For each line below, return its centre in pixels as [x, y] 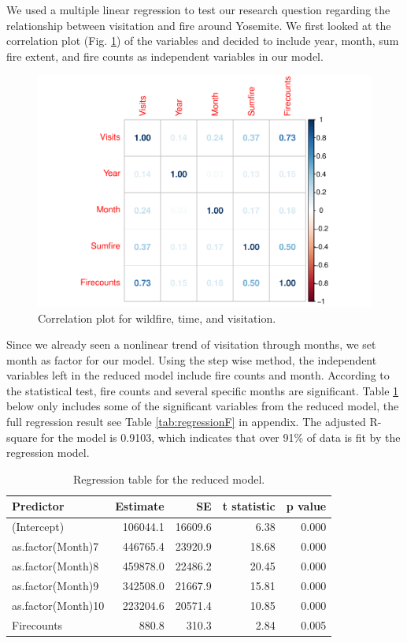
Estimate [140, 506]
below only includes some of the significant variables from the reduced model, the [203, 406]
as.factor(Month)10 [58, 605]
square [22, 437]
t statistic [249, 506]
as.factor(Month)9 [55, 585]
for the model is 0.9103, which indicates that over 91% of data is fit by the [221, 437]
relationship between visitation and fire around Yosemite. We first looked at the [199, 25]
